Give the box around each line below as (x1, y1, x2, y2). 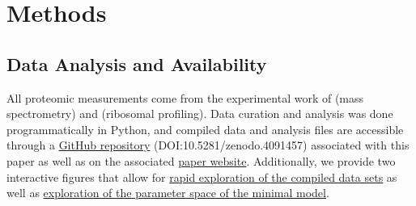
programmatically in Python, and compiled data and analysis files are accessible (6, 120, 404, 137)
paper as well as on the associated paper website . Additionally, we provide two (6, 152, 396, 169)
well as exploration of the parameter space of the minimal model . (6, 184, 329, 201)
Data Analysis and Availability (6, 51, 267, 76)
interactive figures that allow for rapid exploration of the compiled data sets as (6, 168, 397, 185)
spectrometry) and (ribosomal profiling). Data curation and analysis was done (6, 105, 393, 122)
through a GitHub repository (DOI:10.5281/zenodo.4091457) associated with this (6, 137, 410, 153)
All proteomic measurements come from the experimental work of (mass (6, 89, 364, 106)
